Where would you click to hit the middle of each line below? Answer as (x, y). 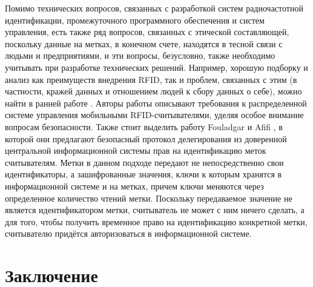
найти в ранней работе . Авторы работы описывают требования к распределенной (156, 103)
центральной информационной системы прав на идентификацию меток (136, 150)
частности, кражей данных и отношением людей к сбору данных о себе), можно (153, 91)
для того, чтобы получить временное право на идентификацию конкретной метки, (156, 221)
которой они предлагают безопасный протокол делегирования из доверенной (146, 138)
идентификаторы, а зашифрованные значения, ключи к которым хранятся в (143, 174)
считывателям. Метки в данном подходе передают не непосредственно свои (144, 162)
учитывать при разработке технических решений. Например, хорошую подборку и (156, 67)
